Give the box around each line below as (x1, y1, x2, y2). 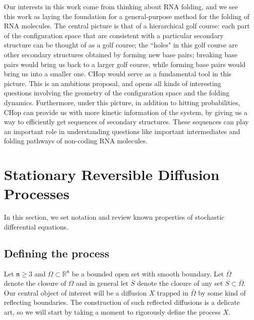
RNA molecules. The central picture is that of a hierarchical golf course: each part (4, 21, 250, 31)
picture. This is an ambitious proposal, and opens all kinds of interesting (4, 78, 221, 88)
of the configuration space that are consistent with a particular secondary (4, 30, 224, 40)
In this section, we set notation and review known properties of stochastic (4, 212, 225, 222)
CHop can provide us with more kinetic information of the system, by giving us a (4, 107, 248, 117)
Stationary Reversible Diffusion (4, 164, 220, 184)
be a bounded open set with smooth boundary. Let (72, 268, 224, 278)
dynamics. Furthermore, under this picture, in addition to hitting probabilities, (4, 97, 240, 107)
